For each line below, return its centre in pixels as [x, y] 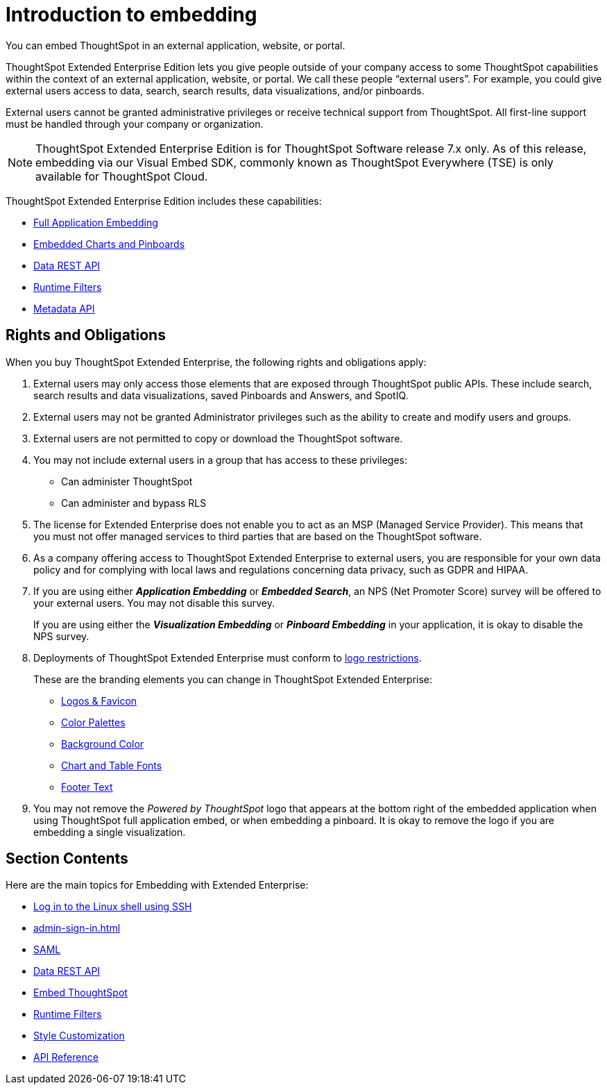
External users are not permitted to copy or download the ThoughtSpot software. [218, 438]
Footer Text [87, 787]
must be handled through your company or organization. [135, 124]
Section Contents [67, 859]
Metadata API [64, 308]
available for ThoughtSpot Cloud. [122, 176]
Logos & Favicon [99, 701]
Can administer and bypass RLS [134, 503]
